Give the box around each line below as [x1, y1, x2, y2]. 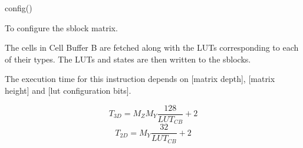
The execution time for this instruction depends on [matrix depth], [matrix [5, 73, 275, 85]
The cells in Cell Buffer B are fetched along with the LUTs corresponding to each [5, 41, 299, 54]
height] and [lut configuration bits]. [5, 84, 131, 96]
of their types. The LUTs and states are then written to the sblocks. [5, 52, 251, 65]
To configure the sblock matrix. [5, 21, 118, 34]
